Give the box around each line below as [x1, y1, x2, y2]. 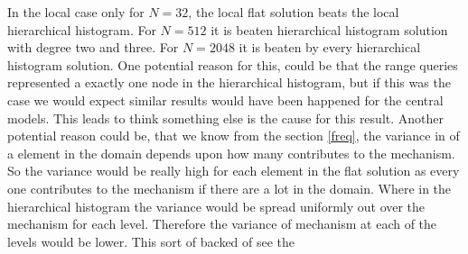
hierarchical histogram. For [7, 20, 156, 39]
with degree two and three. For [7, 38, 179, 57]
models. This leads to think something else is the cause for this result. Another [7, 108, 444, 127]
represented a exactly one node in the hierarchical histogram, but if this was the [7, 73, 451, 92]
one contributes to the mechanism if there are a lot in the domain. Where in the [7, 178, 452, 197]
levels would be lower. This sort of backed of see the [7, 231, 295, 250]
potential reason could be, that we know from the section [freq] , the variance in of [7, 126, 460, 145]
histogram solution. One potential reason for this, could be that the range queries [7, 55, 458, 74]
